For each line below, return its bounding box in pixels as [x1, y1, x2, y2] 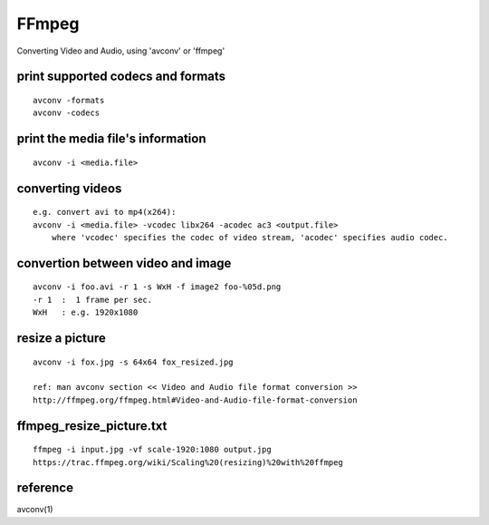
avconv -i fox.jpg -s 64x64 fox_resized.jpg [33, 356, 235, 367]
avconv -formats [33, 95, 105, 105]
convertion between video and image [16, 255, 232, 271]
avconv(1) [16, 504, 53, 515]
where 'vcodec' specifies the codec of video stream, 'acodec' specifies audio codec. [51, 232, 448, 242]
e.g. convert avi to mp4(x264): [33, 207, 177, 218]
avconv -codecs [33, 108, 101, 118]
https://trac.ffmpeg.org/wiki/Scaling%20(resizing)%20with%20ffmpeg [33, 457, 343, 467]
